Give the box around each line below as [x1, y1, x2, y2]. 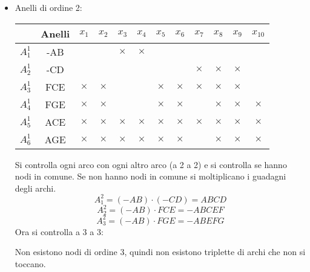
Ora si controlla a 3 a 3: [15, 225, 104, 238]
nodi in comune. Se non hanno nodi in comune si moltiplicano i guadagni [15, 170, 286, 183]
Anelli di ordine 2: [15, 1, 82, 13]
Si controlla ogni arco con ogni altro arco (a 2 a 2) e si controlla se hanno [15, 158, 287, 170]
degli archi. [15, 181, 56, 194]
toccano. [15, 257, 46, 270]
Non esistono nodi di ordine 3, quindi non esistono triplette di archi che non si [15, 245, 306, 258]
